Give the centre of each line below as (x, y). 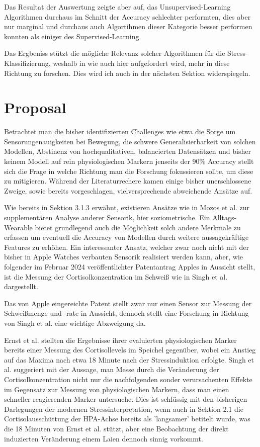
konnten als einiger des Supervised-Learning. (73, 36)
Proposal (35, 107)
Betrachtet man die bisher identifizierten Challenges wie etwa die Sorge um (120, 131)
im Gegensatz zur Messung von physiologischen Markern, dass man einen (117, 389)
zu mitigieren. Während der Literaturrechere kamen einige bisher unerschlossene (128, 181)
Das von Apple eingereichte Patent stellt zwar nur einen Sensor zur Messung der (128, 303)
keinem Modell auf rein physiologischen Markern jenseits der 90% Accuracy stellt (129, 161)
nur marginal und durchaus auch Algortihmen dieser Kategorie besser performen (128, 26)
